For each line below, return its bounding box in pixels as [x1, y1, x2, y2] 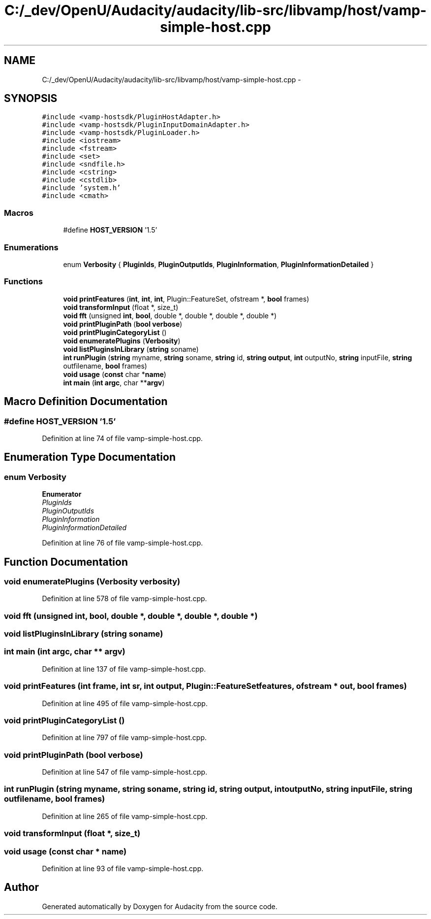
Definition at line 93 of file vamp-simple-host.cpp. [42, 864, 204, 873]
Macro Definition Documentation [4, 395, 168, 408]
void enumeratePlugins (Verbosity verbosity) [4, 576, 181, 586]
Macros [4, 207, 33, 218]
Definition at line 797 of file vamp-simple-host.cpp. [42, 733, 207, 742]
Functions [4, 276, 43, 287]
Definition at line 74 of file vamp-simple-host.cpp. [42, 434, 203, 442]
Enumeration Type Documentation [4, 451, 176, 464]
